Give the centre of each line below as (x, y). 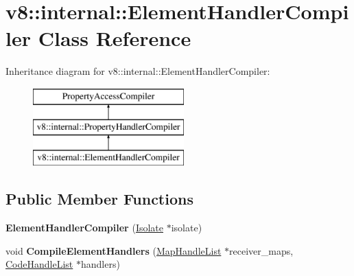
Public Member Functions (99, 199)
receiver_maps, (261, 250)
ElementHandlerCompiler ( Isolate (84, 228)
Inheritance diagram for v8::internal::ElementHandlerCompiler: (138, 71)
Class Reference (115, 38)
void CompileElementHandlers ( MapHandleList (114, 250)
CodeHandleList (39, 264)
